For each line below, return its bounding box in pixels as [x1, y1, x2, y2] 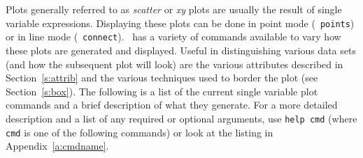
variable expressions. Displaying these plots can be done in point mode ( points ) [6, 15, 355, 30]
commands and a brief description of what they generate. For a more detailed [6, 97, 338, 112]
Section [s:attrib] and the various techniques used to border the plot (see [6, 70, 318, 85]
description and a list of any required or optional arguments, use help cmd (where [6, 111, 357, 125]
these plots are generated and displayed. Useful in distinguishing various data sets [6, 42, 356, 57]
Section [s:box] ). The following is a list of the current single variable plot [6, 84, 318, 98]
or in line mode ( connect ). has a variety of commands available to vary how [6, 29, 341, 44]
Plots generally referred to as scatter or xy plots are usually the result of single [6, 2, 342, 16]
